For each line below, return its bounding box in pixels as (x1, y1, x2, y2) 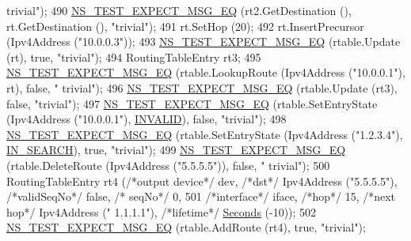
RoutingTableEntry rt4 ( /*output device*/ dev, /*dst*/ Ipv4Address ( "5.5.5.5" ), (6, 172, 398, 189)
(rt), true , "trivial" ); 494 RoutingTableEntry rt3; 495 (6, 48, 261, 65)
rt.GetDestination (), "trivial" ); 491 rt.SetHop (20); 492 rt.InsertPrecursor (6, 17, 364, 34)
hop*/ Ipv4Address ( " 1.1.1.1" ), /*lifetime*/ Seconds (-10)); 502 (6, 203, 317, 220)
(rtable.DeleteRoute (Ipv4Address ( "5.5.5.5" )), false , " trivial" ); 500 (6, 156, 330, 173)
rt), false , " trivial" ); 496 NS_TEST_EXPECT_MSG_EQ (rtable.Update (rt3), (6, 79, 398, 96)
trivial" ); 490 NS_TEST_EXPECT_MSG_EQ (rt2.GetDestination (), (6, 2, 352, 18)
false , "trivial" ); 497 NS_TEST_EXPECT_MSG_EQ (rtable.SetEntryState (6, 95, 378, 111)
